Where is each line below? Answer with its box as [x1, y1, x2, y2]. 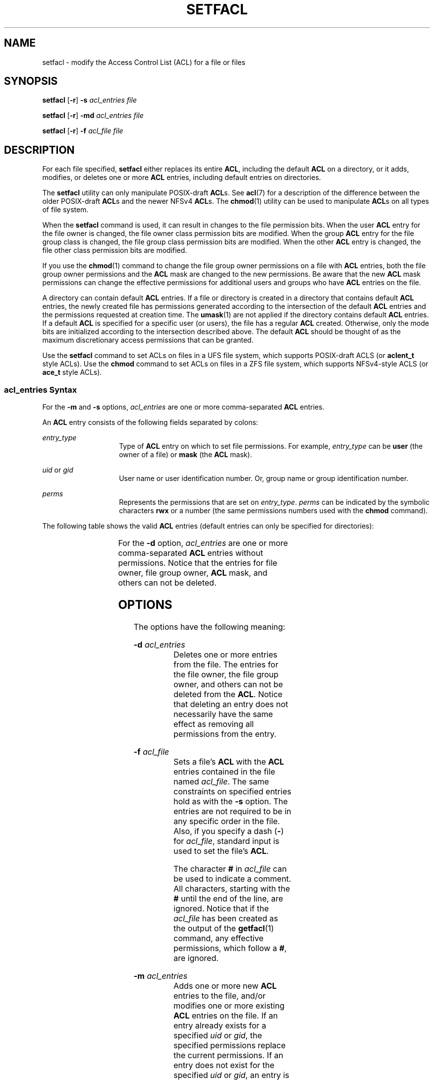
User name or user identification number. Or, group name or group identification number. [119, 474, 409, 483]
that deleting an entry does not [173, 699, 288, 709]
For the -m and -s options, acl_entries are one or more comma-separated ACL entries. [42, 403, 325, 412]
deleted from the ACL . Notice [173, 689, 283, 699]
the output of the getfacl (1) [173, 923, 274, 933]
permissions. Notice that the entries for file [118, 558, 277, 568]
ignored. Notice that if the [173, 903, 269, 913]
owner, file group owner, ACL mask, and [118, 568, 268, 578]
